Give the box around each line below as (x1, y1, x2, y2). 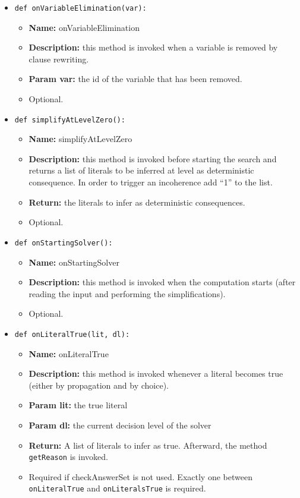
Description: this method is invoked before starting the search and (29, 152, 277, 165)
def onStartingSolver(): (14, 238, 113, 247)
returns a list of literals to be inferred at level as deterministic (29, 164, 254, 176)
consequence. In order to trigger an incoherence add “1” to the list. (29, 176, 273, 188)
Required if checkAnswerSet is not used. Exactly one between (29, 470, 252, 483)
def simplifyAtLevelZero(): (14, 115, 125, 124)
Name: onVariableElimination (29, 21, 140, 33)
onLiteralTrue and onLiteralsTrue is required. (29, 482, 206, 494)
